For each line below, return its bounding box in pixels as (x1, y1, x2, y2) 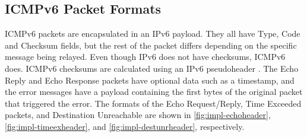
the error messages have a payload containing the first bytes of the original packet (5, 85, 303, 98)
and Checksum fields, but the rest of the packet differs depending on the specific (5, 39, 297, 51)
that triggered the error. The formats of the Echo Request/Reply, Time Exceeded (5, 97, 302, 109)
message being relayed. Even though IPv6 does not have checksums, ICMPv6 (5, 50, 286, 63)
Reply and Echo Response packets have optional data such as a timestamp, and (5, 74, 295, 86)
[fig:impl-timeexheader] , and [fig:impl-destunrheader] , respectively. (5, 120, 245, 132)
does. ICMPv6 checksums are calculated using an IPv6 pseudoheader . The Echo (5, 62, 299, 74)
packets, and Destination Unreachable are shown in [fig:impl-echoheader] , (5, 109, 271, 121)
